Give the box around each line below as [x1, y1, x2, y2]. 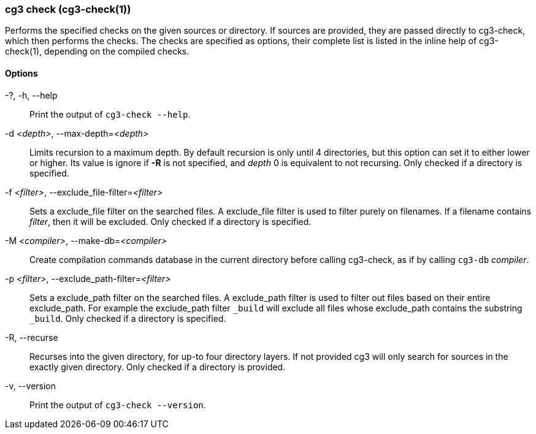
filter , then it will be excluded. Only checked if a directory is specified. [29, 216, 312, 227]
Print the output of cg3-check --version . [29, 399, 206, 410]
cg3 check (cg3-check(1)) [5, 3, 131, 15]
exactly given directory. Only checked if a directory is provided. [29, 361, 286, 372]
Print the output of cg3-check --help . [29, 108, 191, 120]
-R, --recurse [5, 332, 58, 343]
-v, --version [5, 380, 56, 391]
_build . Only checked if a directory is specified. [29, 313, 226, 324]
